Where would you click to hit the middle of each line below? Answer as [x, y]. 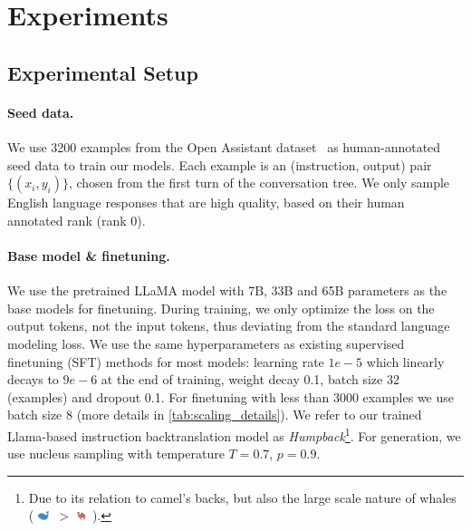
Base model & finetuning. [89, 255]
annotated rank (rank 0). [77, 220]
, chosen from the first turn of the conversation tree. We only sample [259, 183]
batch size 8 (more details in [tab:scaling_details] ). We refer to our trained [215, 415]
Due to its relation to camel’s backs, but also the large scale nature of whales [242, 497]
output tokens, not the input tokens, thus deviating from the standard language [229, 326]
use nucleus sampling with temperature [116, 454]
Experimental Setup [103, 72]
